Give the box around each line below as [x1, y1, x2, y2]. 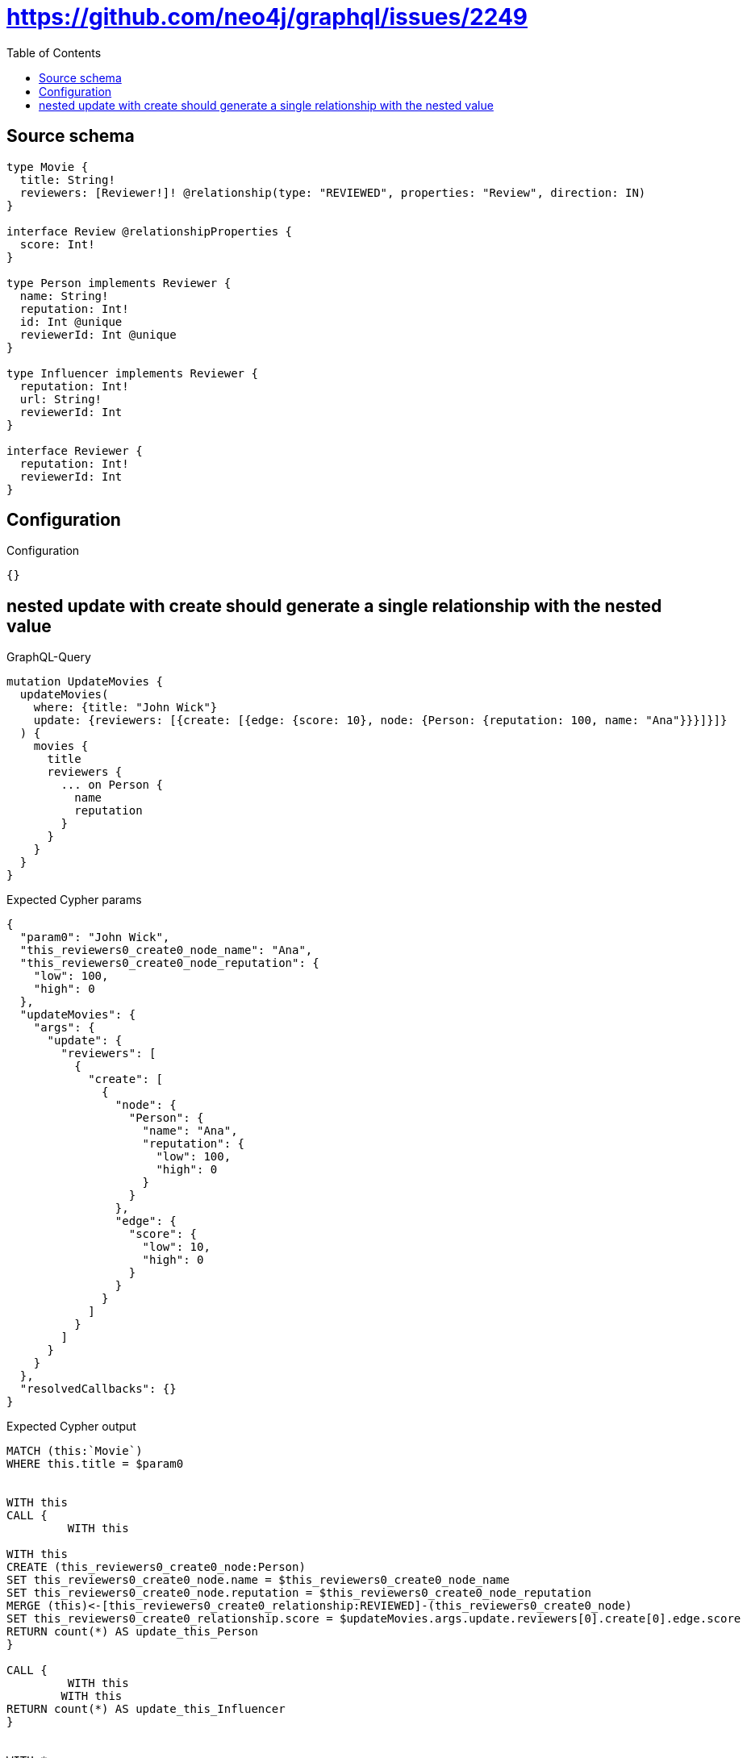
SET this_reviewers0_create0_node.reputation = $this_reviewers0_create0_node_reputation [6, 1586, 591, 1600]
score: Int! [19, 237, 95, 251]
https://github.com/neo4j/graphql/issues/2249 [6, 3, 528, 31]
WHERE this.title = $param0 [6, 1457, 184, 1471]
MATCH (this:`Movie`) [6, 1444, 143, 1458]
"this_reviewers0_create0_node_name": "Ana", [19, 944, 313, 957]
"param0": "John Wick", [19, 931, 170, 944]
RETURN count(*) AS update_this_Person [6, 1625, 258, 1639]
